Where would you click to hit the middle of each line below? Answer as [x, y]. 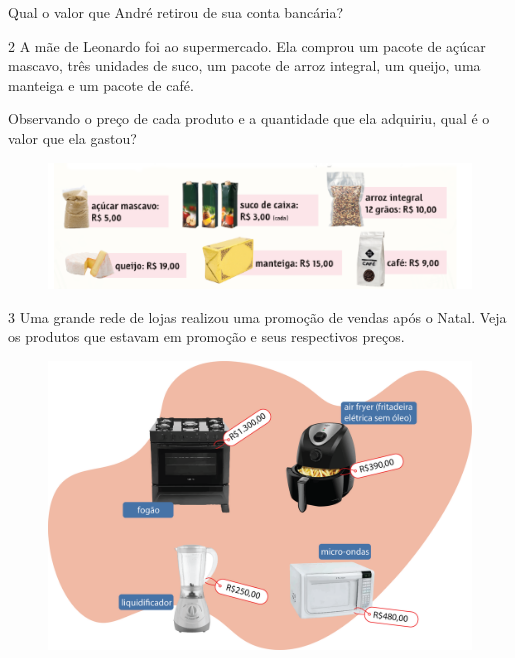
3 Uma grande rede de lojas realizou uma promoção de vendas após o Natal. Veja [257, 316]
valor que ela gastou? [72, 137]
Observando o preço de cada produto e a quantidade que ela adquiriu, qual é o [249, 118]
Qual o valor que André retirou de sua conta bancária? [176, 12]
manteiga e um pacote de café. [101, 84]
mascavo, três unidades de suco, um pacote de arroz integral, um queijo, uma [244, 65]
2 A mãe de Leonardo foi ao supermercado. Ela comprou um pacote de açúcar [247, 45]
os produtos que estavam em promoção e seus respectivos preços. [206, 336]
